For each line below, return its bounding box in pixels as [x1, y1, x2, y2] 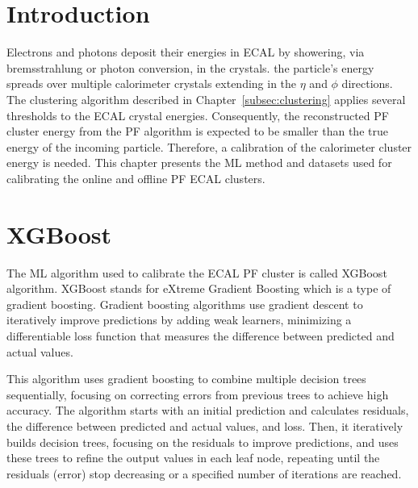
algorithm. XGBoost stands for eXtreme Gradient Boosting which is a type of [6, 280, 391, 297]
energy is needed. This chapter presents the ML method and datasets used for [6, 154, 392, 171]
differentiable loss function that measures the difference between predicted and [6, 327, 395, 344]
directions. [341, 75, 393, 92]
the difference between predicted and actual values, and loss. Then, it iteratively [6, 417, 403, 434]
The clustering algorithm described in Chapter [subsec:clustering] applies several [6, 90, 406, 107]
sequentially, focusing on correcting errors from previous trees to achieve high [6, 386, 389, 402]
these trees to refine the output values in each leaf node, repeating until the [6, 449, 380, 466]
